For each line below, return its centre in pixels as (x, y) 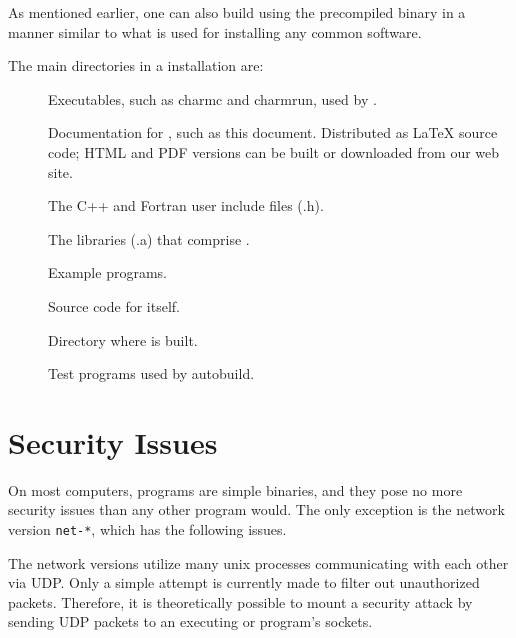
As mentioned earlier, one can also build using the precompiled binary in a (237, 12)
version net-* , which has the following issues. (147, 529)
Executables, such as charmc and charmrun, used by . (212, 98)
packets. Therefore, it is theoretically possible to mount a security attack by (240, 601)
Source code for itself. (114, 305)
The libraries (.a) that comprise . (149, 238)
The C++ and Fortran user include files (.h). (186, 205)
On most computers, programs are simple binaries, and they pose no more (235, 489)
